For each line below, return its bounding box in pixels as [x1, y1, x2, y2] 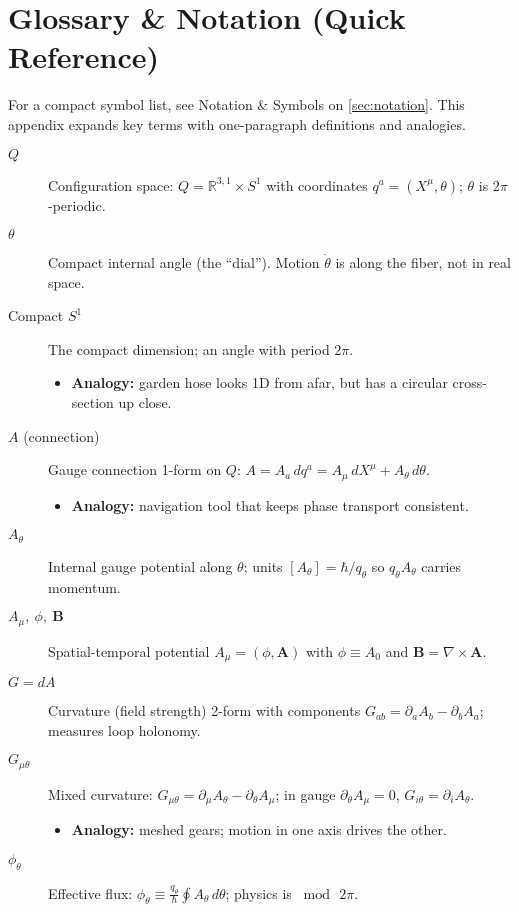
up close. [118, 392, 172, 413]
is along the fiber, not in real [335, 252, 511, 273]
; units [243, 555, 283, 576]
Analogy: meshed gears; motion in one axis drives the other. [71, 819, 447, 840]
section [71, 392, 114, 413]
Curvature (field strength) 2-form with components [48, 700, 361, 721]
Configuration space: [48, 174, 174, 195]
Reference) [8, 36, 160, 77]
